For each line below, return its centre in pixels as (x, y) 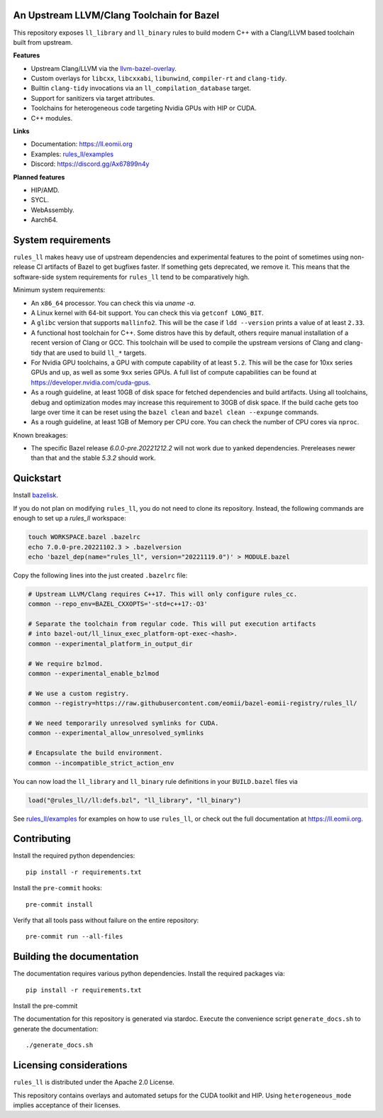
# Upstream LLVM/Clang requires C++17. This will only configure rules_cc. (163, 594)
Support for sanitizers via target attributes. (93, 98)
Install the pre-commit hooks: (58, 888)
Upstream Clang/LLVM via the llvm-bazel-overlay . (104, 68)
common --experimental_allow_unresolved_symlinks (116, 733)
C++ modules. (52, 118)
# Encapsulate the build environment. (95, 753)
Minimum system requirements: (59, 290)
